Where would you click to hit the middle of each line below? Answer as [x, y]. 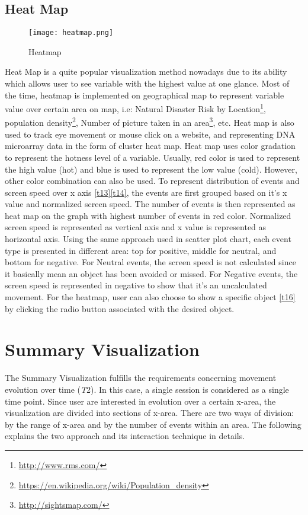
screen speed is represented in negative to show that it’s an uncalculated [136, 285]
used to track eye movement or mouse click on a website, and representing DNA [150, 134]
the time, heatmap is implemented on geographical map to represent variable [145, 95]
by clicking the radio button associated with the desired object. [120, 308]
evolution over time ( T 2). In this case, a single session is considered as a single [147, 389]
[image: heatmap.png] [71, 33]
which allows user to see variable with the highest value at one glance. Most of [147, 83]
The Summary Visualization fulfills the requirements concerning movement [141, 378]
